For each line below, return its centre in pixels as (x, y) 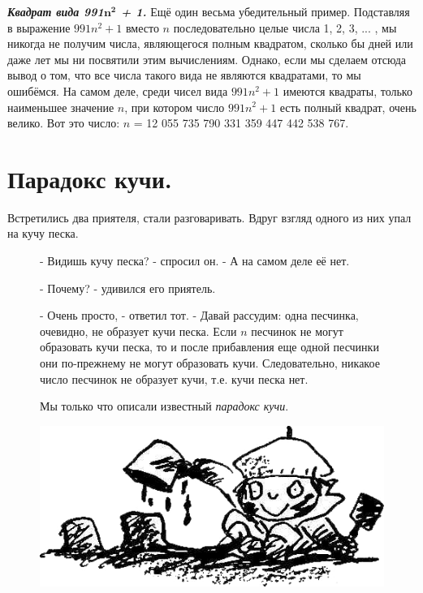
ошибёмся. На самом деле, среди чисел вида (118, 90)
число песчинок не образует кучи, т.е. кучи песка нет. (174, 378)
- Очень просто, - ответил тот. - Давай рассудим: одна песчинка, (199, 315)
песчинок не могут (297, 331)
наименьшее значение (61, 107)
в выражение (39, 27)
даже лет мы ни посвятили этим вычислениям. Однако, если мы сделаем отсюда (207, 59)
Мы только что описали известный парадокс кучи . (164, 406)
